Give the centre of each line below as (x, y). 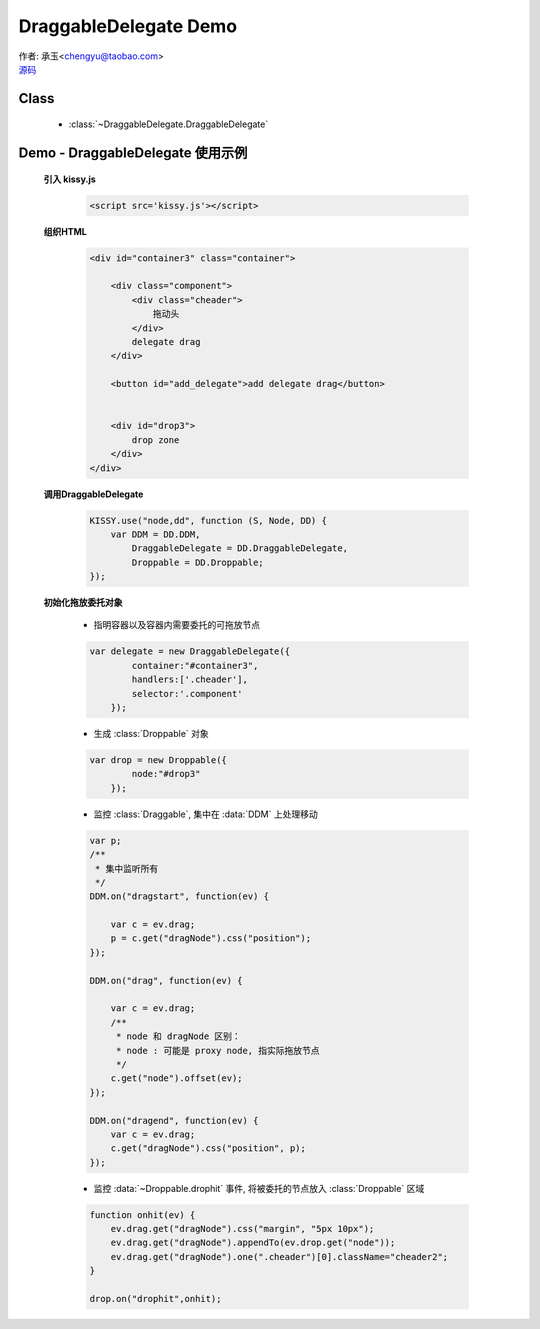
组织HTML (65, 231)
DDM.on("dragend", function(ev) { (174, 1120)
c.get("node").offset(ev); (177, 1078)
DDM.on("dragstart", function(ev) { (179, 896)
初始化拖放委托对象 (83, 602)
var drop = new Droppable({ (158, 759)
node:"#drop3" (166, 774)
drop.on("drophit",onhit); (155, 1299)
